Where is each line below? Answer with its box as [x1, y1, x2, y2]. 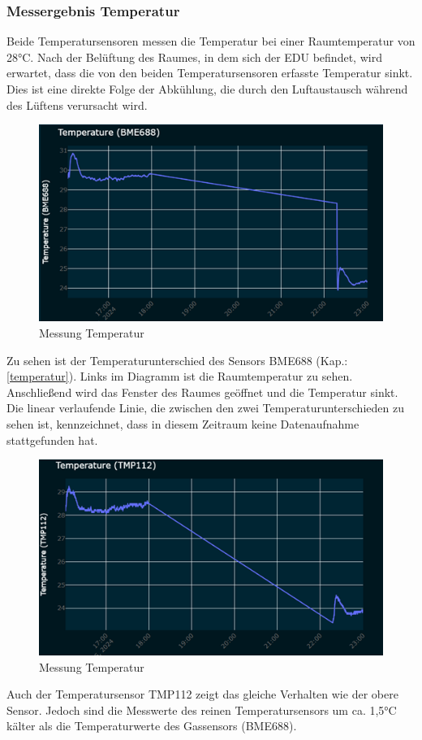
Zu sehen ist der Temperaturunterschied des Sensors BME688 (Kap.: [6, 351, 348, 368]
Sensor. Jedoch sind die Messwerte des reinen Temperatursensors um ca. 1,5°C [6, 701, 397, 718]
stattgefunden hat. [6, 431, 98, 448]
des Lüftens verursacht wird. [6, 96, 148, 113]
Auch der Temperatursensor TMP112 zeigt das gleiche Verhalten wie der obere [6, 686, 398, 703]
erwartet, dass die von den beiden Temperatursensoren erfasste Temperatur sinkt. [6, 64, 413, 81]
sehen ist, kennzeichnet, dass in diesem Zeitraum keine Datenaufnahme [6, 416, 360, 433]
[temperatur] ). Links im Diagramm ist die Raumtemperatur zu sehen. [6, 368, 353, 385]
